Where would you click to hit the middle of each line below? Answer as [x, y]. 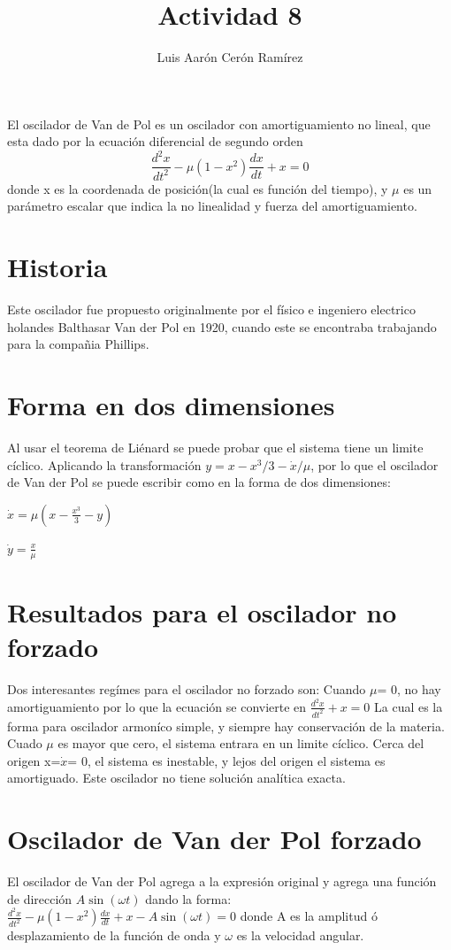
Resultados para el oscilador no [202, 611]
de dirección [40, 898]
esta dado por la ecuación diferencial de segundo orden [155, 141]
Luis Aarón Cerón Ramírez [230, 57]
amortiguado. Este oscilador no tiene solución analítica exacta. [176, 778]
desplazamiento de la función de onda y [114, 935]
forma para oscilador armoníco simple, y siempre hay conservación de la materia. [226, 726]
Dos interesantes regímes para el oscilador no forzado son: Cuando [187, 688]
